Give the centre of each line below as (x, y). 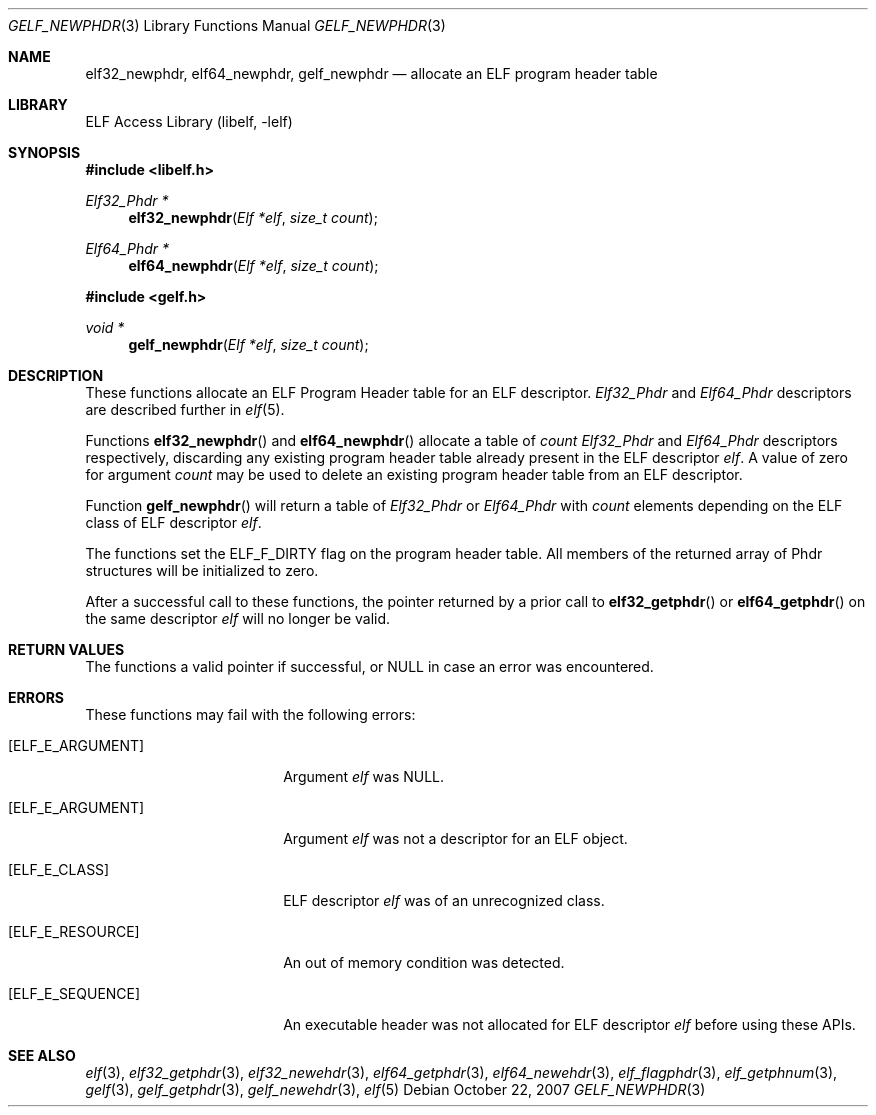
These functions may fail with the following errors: (250, 714)
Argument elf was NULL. (364, 776)
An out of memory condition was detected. (424, 962)
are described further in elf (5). (185, 409)
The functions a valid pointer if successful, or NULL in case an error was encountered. (369, 666)
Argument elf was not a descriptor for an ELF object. (455, 838)
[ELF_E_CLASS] (59, 869)
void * (105, 327)
